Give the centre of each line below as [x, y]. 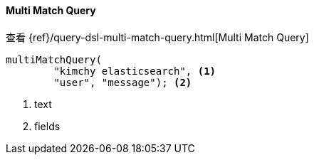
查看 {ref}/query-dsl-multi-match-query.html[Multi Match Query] [157, 37]
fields [47, 126]
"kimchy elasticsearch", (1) [135, 71]
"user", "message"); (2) [123, 82]
